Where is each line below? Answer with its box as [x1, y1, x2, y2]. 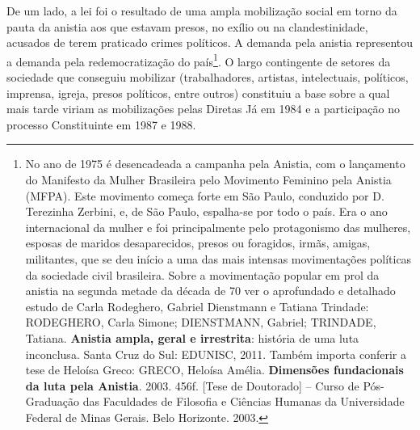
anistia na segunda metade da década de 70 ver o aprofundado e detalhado [25, 282, 396, 299]
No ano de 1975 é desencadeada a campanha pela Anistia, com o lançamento [25, 155, 405, 172]
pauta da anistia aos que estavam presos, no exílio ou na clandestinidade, [6, 18, 368, 35]
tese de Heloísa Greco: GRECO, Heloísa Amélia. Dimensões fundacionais [25, 361, 404, 378]
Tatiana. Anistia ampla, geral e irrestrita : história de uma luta [25, 329, 359, 346]
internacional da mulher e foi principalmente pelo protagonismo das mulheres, [25, 218, 411, 235]
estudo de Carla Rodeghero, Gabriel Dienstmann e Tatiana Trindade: [25, 297, 369, 314]
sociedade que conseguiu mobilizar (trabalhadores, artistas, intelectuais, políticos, [6, 69, 409, 86]
